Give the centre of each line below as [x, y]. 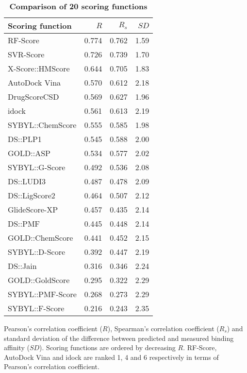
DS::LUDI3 [27, 181]
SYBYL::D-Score [37, 252]
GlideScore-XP [33, 209]
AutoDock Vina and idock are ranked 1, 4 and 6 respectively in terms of [111, 357]
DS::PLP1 [25, 139]
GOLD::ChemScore [41, 238]
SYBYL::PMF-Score [42, 294]
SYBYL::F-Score [36, 308]
